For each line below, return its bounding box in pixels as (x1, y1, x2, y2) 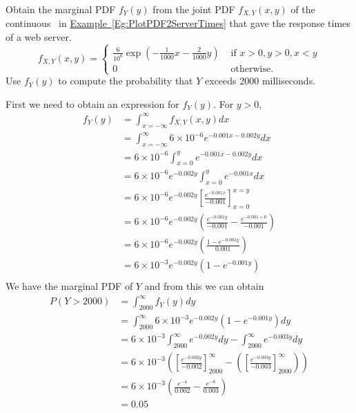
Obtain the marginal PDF (6, 2, 116, 16)
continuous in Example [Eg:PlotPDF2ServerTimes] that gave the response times (6, 16, 350, 30)
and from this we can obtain (144, 279, 264, 293)
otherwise (230, 64, 271, 74)
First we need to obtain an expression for (6, 96, 179, 111)
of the (290, 2, 315, 16)
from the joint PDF (152, 2, 235, 16)
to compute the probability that (58, 73, 193, 88)
